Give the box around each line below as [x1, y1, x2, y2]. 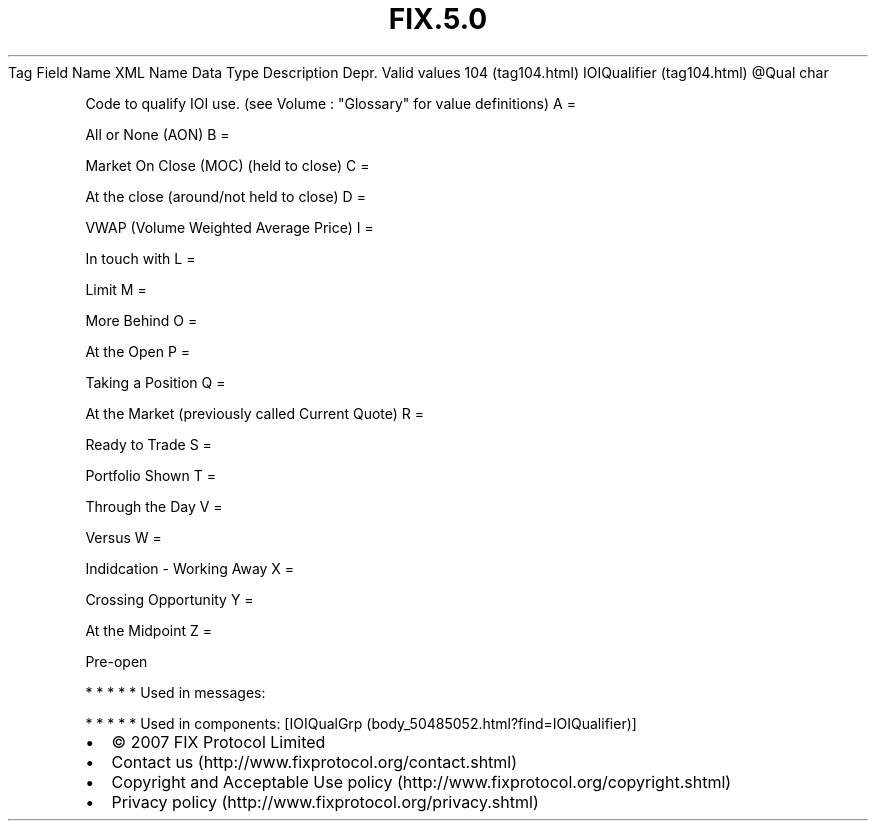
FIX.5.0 [388, 2, 488, 36]
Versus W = [85, 528, 162, 546]
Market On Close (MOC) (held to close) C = [85, 156, 370, 174]
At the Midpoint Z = [85, 621, 213, 639]
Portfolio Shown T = [85, 466, 216, 484]
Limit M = [85, 280, 147, 298]
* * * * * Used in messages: [85, 683, 266, 701]
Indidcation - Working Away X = [85, 559, 295, 577]
